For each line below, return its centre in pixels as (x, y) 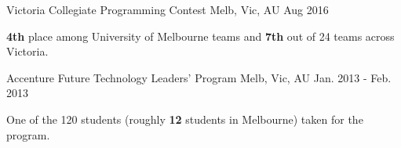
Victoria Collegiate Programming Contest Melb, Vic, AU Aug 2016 (168, 9)
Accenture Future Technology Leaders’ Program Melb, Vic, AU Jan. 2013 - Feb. (199, 77)
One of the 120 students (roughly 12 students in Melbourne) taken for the (185, 119)
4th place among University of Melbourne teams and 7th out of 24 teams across (200, 36)
